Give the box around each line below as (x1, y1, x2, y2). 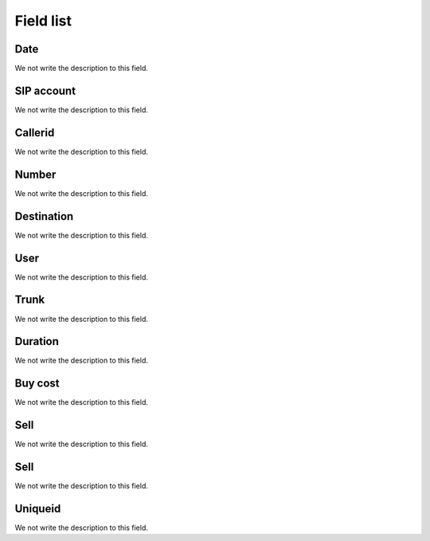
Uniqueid (14, 502, 61, 516)
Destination (14, 210, 74, 223)
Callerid (14, 126, 55, 139)
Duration (14, 335, 60, 348)
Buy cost (14, 377, 60, 390)
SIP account (14, 84, 76, 97)
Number (14, 167, 57, 181)
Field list (14, 12, 72, 29)
